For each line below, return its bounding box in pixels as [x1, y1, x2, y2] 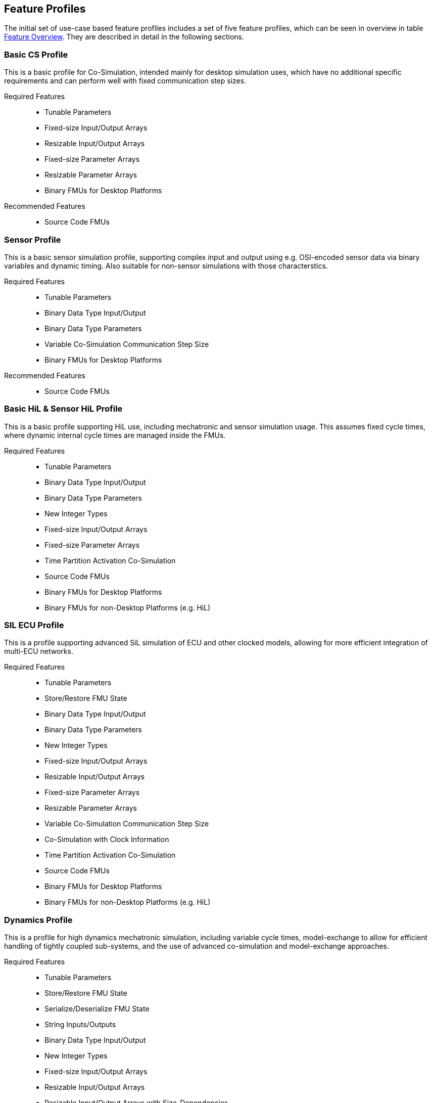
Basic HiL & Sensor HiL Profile [4, 404, 123, 414]
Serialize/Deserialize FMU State [44, 1004, 150, 1013]
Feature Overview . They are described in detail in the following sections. [4, 32, 245, 41]
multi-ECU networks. [4, 647, 73, 656]
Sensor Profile [4, 234, 61, 245]
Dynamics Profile [4, 914, 73, 925]
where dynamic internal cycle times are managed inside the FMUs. [4, 430, 226, 439]
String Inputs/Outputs [44, 1020, 116, 1029]
